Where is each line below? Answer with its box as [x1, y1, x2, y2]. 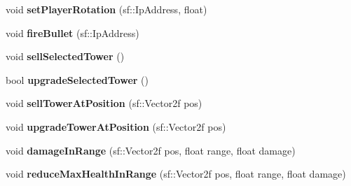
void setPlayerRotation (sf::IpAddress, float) [6, 2, 207, 16]
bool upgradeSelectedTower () [6, 72, 149, 87]
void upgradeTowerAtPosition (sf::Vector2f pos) [6, 119, 226, 134]
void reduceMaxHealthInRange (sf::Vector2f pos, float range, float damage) [6, 166, 346, 181]
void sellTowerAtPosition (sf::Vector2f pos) [6, 96, 202, 110]
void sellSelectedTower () [6, 49, 125, 64]
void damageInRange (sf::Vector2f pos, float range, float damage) [6, 143, 296, 157]
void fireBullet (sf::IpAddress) [6, 25, 139, 40]
